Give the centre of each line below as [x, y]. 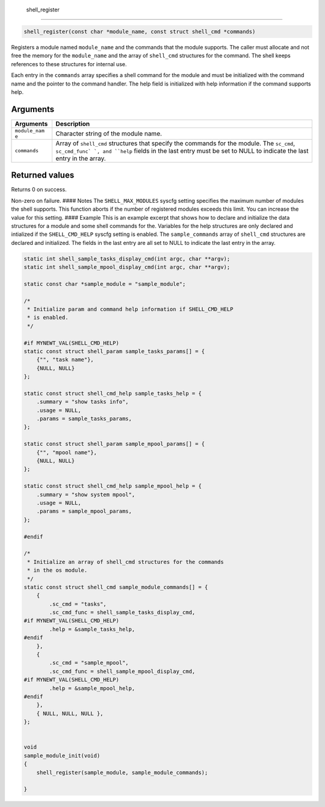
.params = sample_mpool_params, [84, 511]
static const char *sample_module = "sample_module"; [105, 284]
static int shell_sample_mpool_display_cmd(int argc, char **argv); [127, 267]
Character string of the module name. [109, 134]
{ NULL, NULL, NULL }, [70, 713]
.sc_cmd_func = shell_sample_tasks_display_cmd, [122, 613]
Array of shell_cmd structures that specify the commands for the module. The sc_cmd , [175, 143]
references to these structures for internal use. [69, 64]
